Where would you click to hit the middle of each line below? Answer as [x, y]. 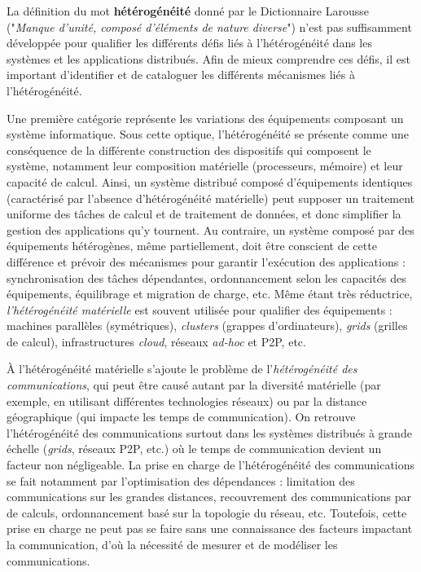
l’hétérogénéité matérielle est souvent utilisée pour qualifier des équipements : [200, 309]
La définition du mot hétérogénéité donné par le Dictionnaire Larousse [188, 11]
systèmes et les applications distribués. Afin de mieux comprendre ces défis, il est [208, 58]
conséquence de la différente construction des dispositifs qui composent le [189, 150]
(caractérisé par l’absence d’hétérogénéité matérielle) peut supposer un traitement [211, 198]
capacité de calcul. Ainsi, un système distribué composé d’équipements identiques [210, 181]
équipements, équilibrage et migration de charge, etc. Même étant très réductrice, [210, 294]
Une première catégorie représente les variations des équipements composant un [205, 118]
